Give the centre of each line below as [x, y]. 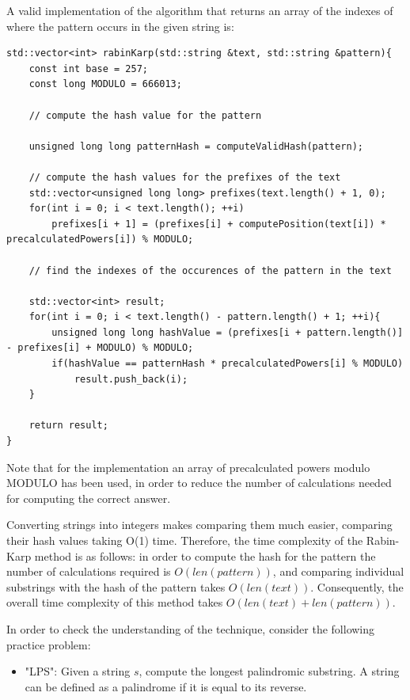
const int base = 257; [88, 68]
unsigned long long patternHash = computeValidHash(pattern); [196, 146]
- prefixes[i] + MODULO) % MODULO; [100, 348]
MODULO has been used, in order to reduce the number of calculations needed [199, 483]
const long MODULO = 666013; [105, 84]
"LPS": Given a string [78, 671]
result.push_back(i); [131, 379]
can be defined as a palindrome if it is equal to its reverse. [166, 686]
